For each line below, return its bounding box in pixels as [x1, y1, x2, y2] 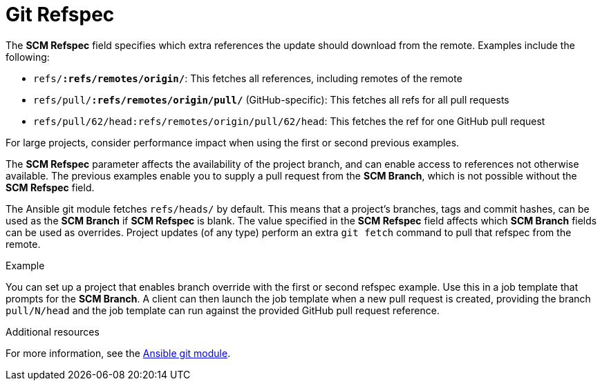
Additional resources [6, 325, 100, 338]
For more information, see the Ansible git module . [6, 347, 231, 359]
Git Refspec [6, 3, 115, 26]
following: [6, 50, 50, 63]
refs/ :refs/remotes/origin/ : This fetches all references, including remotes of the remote [33, 72, 462, 84]
